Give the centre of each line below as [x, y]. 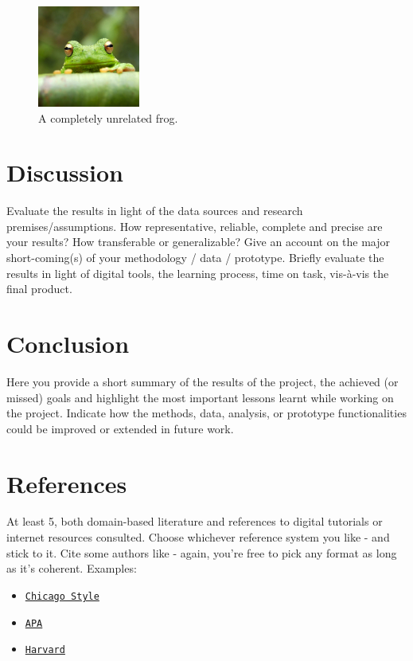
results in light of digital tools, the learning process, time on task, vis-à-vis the [198, 273]
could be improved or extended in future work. [120, 428]
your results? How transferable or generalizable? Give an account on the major [199, 242]
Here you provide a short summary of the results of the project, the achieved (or [203, 381]
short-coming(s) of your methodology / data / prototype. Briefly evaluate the [195, 258]
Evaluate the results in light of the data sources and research [155, 211]
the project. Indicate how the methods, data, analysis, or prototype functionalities [206, 413]
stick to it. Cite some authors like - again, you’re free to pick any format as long [202, 552]
